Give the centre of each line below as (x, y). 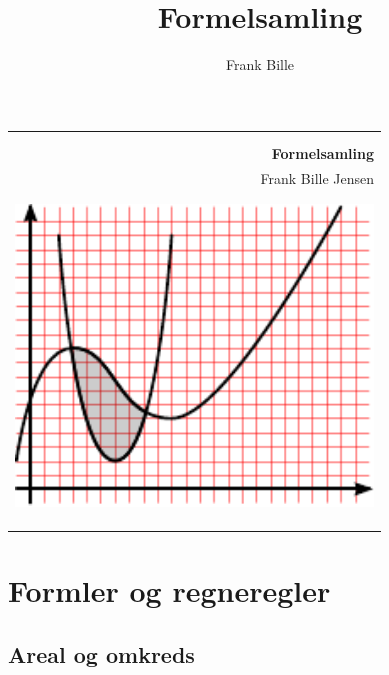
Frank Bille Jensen (317, 177)
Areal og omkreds (101, 653)
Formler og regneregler (169, 590)
